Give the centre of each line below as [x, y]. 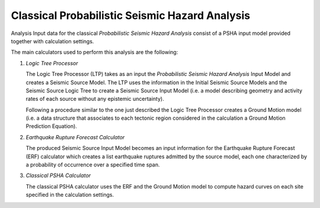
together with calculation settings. [52, 41]
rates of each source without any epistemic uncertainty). [95, 99]
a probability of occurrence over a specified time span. [93, 165]
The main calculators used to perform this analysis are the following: [95, 52]
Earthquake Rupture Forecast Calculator [75, 137]
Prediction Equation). [51, 126]
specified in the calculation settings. [70, 195]
